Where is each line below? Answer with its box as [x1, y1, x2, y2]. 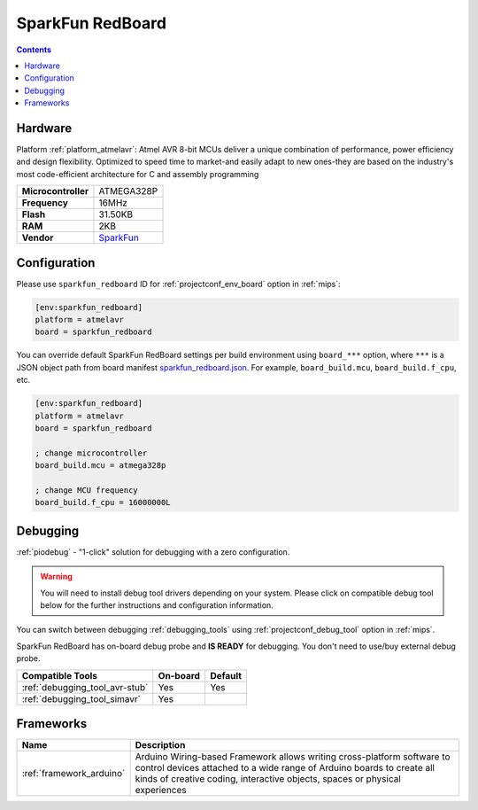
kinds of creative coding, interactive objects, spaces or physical [135, 773, 402, 785]
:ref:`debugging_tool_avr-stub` [21, 681, 149, 693]
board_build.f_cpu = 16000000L [35, 497, 172, 508]
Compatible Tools [21, 669, 97, 681]
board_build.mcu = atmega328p [35, 461, 166, 471]
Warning [40, 572, 73, 582]
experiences [135, 784, 187, 797]
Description [135, 739, 186, 752]
